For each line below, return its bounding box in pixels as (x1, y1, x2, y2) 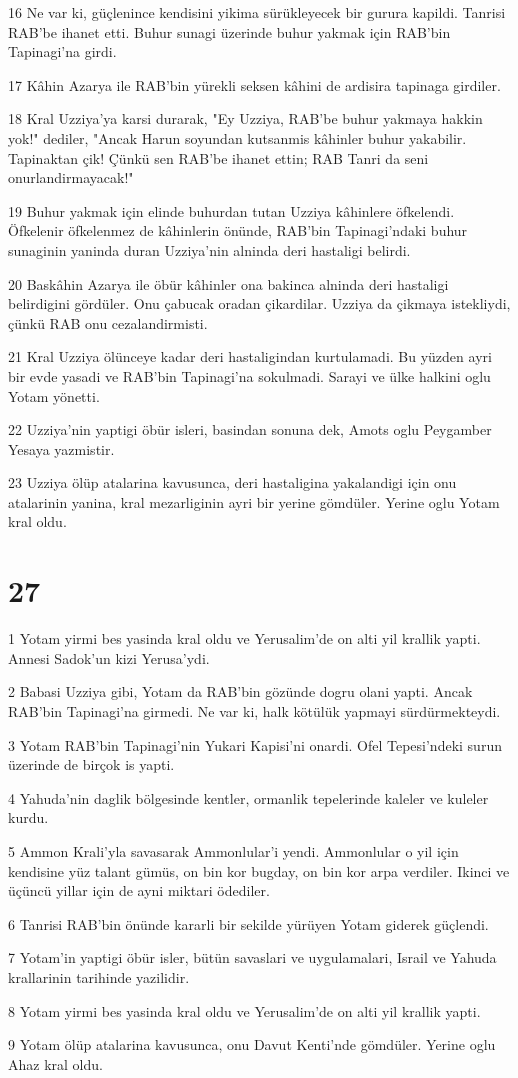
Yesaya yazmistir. (8, 438, 115, 459)
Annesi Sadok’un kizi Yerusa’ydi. (8, 647, 210, 668)
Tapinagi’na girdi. (8, 41, 117, 62)
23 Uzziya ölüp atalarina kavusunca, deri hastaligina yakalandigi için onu (8, 472, 457, 493)
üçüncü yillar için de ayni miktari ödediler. (8, 880, 270, 901)
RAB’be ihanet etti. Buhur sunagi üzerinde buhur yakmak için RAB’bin (8, 21, 451, 42)
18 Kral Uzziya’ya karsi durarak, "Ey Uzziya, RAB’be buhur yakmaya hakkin (8, 108, 483, 129)
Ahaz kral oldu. (8, 1053, 103, 1074)
